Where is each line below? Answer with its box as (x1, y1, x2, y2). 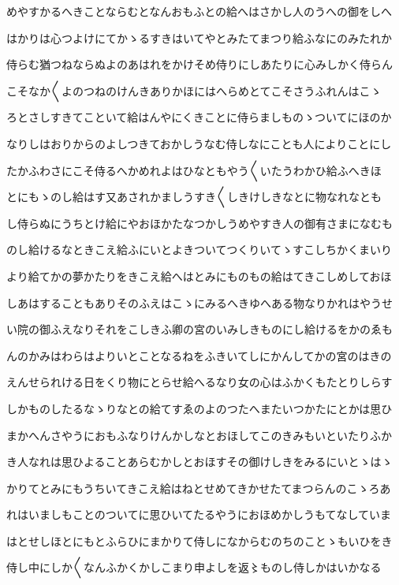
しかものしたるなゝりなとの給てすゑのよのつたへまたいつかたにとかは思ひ (6, 400, 393, 416)
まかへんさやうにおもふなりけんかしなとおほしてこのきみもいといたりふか (6, 427, 392, 443)
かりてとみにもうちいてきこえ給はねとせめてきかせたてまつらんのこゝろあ (6, 479, 391, 496)
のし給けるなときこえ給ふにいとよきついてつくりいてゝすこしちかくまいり (6, 241, 392, 258)
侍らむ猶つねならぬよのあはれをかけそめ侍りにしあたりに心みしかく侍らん (6, 56, 393, 73)
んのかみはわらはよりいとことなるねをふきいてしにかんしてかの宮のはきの (6, 347, 392, 363)
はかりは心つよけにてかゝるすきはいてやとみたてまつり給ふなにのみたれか (6, 29, 392, 46)
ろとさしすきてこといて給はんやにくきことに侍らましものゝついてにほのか (6, 109, 392, 125)
